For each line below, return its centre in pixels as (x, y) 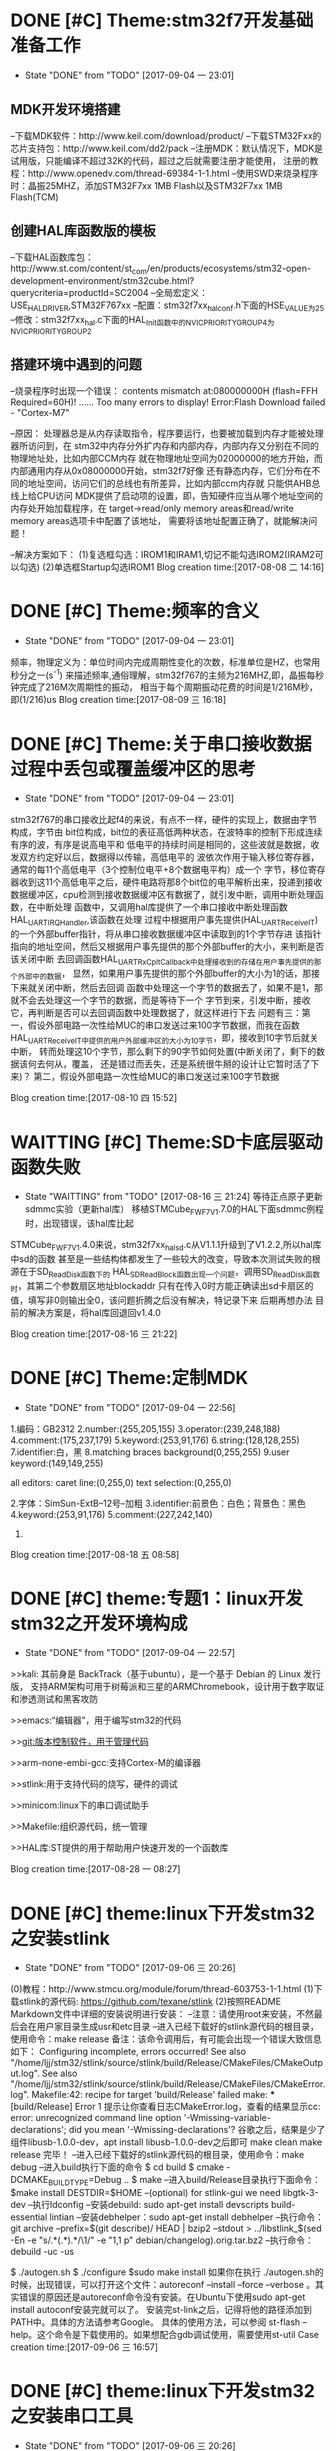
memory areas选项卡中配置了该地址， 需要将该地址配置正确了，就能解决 (159, 520)
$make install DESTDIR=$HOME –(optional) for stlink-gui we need (145, 2193)
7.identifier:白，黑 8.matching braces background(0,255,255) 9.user (150, 1452)
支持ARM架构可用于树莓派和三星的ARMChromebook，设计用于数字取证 (177, 1687)
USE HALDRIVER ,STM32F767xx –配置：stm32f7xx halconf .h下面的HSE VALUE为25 (167, 306)
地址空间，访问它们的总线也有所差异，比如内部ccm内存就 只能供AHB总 (174, 483)
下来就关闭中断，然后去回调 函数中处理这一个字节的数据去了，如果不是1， (162, 987)
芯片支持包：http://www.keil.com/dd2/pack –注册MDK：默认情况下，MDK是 (166, 148)
